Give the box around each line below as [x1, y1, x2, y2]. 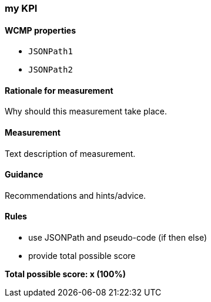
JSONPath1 [28, 47, 73, 57]
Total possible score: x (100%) [5, 269, 126, 280]
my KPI [5, 2, 38, 14]
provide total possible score [28, 251, 136, 261]
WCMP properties [5, 25, 76, 35]
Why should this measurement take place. [5, 106, 167, 117]
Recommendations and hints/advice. [5, 190, 146, 201]
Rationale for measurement [5, 85, 113, 96]
